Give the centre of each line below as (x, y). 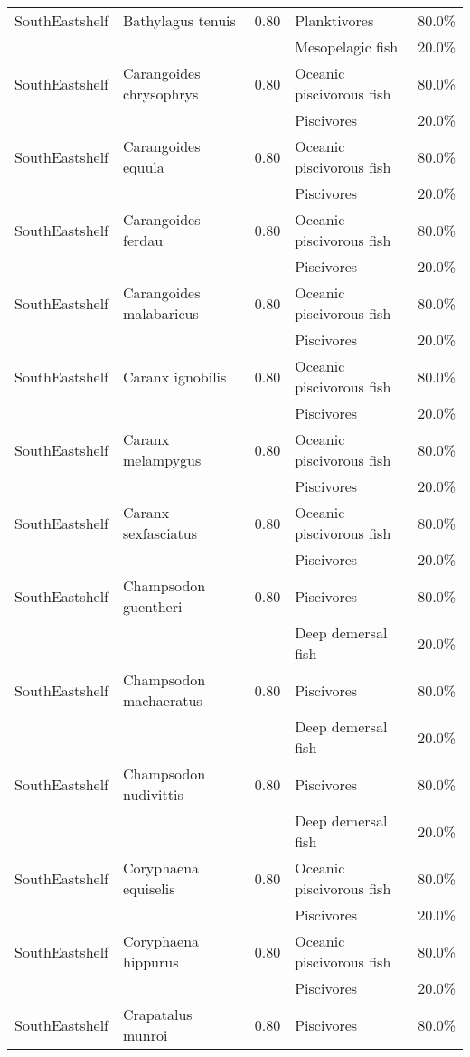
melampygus (162, 460)
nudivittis (153, 794)
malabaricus (160, 313)
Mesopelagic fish (347, 47)
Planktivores (334, 20)
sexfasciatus (160, 533)
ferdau (143, 240)
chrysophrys (160, 94)
